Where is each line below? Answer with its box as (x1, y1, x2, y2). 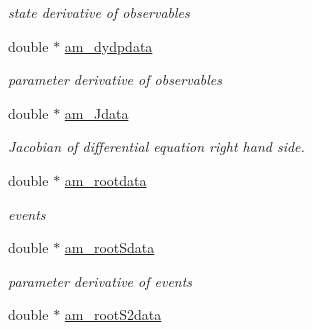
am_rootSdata (64, 237, 155, 258)
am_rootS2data (64, 304, 162, 325)
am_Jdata (64, 102, 129, 123)
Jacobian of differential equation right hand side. (8, 136, 305, 157)
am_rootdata (64, 169, 147, 190)
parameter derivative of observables (8, 69, 222, 90)
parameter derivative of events (8, 270, 193, 291)
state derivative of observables (8, 2, 190, 22)
